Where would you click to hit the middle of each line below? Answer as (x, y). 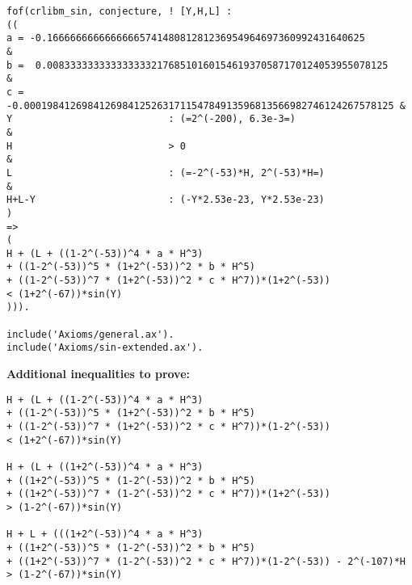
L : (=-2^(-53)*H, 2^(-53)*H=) (166, 173)
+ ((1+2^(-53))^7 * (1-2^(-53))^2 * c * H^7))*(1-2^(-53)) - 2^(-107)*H (206, 561)
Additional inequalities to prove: (99, 374)
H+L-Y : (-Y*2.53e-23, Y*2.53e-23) (166, 200)
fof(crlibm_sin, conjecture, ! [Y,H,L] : (120, 11)
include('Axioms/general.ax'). (90, 334)
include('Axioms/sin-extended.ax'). (105, 348)
